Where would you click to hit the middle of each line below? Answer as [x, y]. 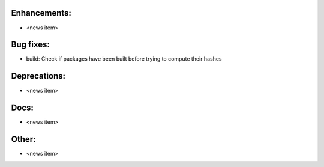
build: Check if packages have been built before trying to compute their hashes [124, 59]
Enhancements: [41, 13]
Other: [23, 139]
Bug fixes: [31, 45]
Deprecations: [38, 76]
